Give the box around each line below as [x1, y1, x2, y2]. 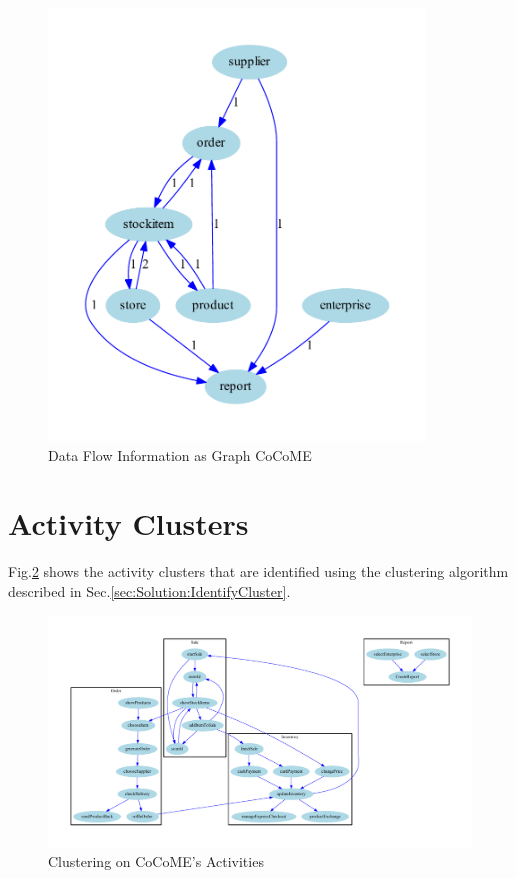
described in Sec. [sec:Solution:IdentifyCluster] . [8, 580, 291, 601]
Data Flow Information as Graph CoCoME [48, 444, 312, 465]
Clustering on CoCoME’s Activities [48, 851, 264, 872]
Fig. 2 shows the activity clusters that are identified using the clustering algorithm [8, 561, 509, 582]
